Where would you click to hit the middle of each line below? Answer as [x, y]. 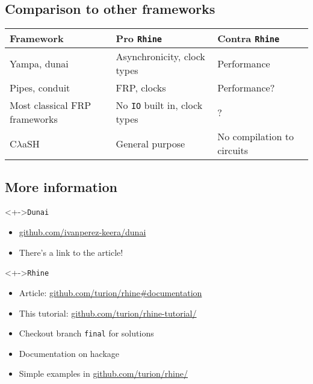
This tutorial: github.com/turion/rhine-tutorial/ [108, 313]
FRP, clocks [141, 88]
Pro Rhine [139, 39]
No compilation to [256, 137]
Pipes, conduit [40, 88]
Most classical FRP [51, 105]
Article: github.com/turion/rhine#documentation [110, 292]
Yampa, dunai [39, 63]
